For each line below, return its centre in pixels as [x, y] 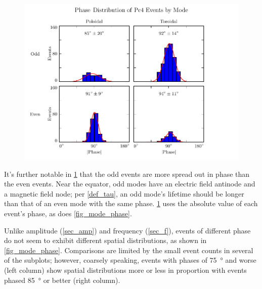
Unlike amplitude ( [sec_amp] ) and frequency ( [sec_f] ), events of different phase [127, 230]
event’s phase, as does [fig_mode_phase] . [68, 213]
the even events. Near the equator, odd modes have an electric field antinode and [130, 184]
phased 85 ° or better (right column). [62, 280]
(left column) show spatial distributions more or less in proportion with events [125, 270]
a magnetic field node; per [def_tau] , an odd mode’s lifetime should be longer [124, 193]
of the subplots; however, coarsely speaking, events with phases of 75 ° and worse [130, 260]
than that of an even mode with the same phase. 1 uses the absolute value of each [131, 203]
